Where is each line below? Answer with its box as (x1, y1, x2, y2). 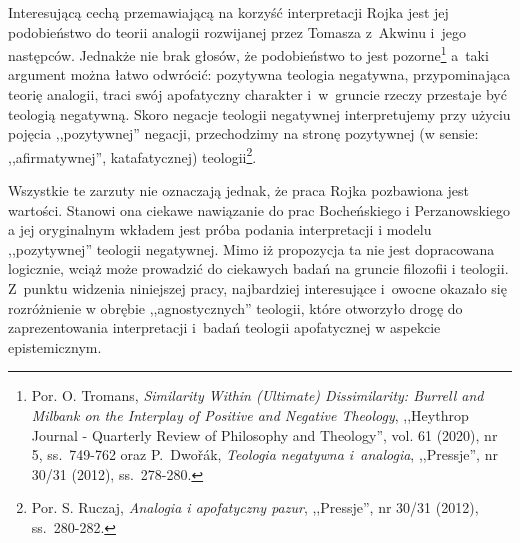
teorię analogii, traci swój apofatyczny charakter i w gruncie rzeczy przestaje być (8, 84, 507, 105)
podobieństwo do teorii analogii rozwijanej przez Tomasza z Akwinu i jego (8, 21, 466, 42)
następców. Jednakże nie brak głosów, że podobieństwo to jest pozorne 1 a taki (8, 42, 489, 65)
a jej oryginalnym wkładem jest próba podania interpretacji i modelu (8, 219, 432, 240)
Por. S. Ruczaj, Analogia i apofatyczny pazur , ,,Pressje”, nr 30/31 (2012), (31, 497, 479, 518)
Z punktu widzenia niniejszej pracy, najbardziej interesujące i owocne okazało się (8, 278, 507, 299)
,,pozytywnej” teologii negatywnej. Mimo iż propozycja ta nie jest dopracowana (8, 238, 495, 259)
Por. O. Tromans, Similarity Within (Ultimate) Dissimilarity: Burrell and (31, 385, 484, 406)
